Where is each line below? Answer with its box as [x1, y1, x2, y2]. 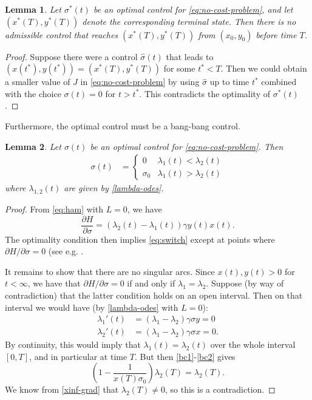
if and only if [127, 277, 175, 290]
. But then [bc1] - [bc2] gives [135, 350, 236, 362]
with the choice [5, 87, 61, 100]
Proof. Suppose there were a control [5, 50, 138, 63]
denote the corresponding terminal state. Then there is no [82, 15, 296, 27]
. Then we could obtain [220, 62, 307, 75]
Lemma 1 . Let [5, 3, 61, 15]
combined [261, 75, 297, 88]
